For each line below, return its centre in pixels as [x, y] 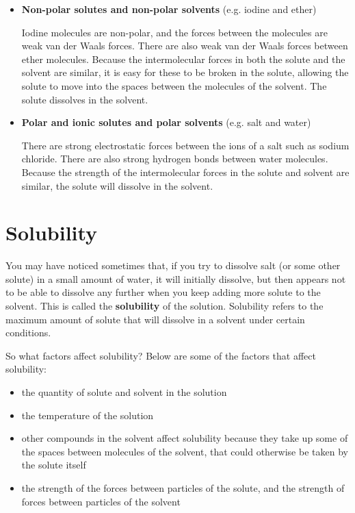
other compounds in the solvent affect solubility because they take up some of [185, 438]
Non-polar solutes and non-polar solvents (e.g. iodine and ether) [169, 9]
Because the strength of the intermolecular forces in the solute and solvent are [185, 172]
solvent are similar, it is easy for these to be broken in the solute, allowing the [185, 72]
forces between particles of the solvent [101, 501]
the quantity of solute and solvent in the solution [124, 392]
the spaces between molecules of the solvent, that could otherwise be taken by [185, 451]
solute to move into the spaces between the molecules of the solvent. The [174, 85]
